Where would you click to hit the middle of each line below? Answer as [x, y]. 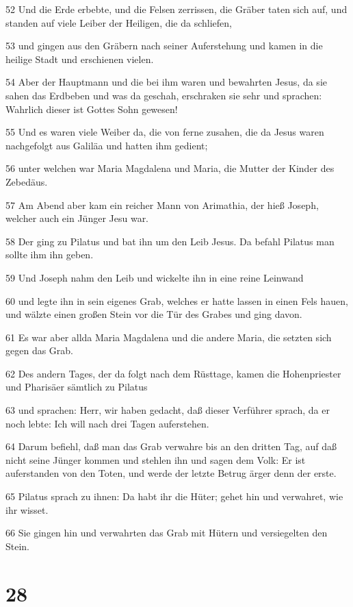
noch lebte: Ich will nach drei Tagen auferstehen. [107, 423]
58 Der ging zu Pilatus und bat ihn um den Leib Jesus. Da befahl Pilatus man [170, 241]
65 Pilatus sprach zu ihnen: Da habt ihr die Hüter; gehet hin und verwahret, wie [174, 496]
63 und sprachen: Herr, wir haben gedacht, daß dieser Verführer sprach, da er [168, 410]
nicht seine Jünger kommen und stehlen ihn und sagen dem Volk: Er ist [156, 459]
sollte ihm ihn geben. [50, 255]
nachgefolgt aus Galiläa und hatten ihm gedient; [107, 145]
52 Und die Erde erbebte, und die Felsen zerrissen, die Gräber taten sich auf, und [176, 9]
